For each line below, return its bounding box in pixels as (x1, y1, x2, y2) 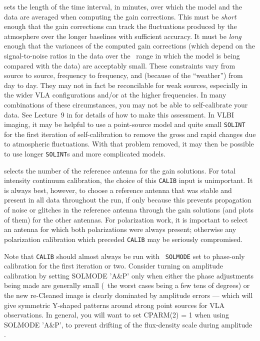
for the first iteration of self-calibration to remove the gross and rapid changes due (4, 128, 256, 139)
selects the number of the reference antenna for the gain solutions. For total (4, 165, 236, 175)
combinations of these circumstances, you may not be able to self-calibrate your (4, 99, 248, 109)
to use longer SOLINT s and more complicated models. (4, 148, 165, 158)
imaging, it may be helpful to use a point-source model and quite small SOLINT (4, 119, 245, 129)
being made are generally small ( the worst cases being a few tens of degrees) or (4, 280, 250, 290)
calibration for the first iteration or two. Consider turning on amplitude (4, 260, 223, 271)
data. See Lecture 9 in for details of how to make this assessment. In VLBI (4, 109, 234, 119)
